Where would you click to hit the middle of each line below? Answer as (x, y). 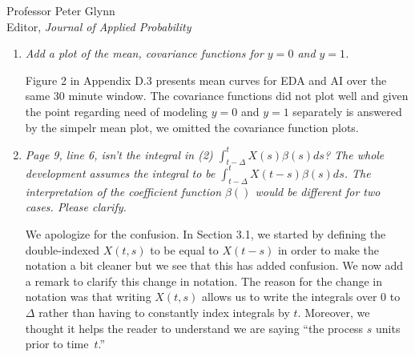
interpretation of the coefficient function (123, 191)
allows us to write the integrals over (289, 297)
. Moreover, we (334, 312)
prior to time (57, 344)
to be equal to (184, 249)
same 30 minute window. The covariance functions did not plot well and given (217, 96)
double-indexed (62, 249)
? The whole (354, 154)
